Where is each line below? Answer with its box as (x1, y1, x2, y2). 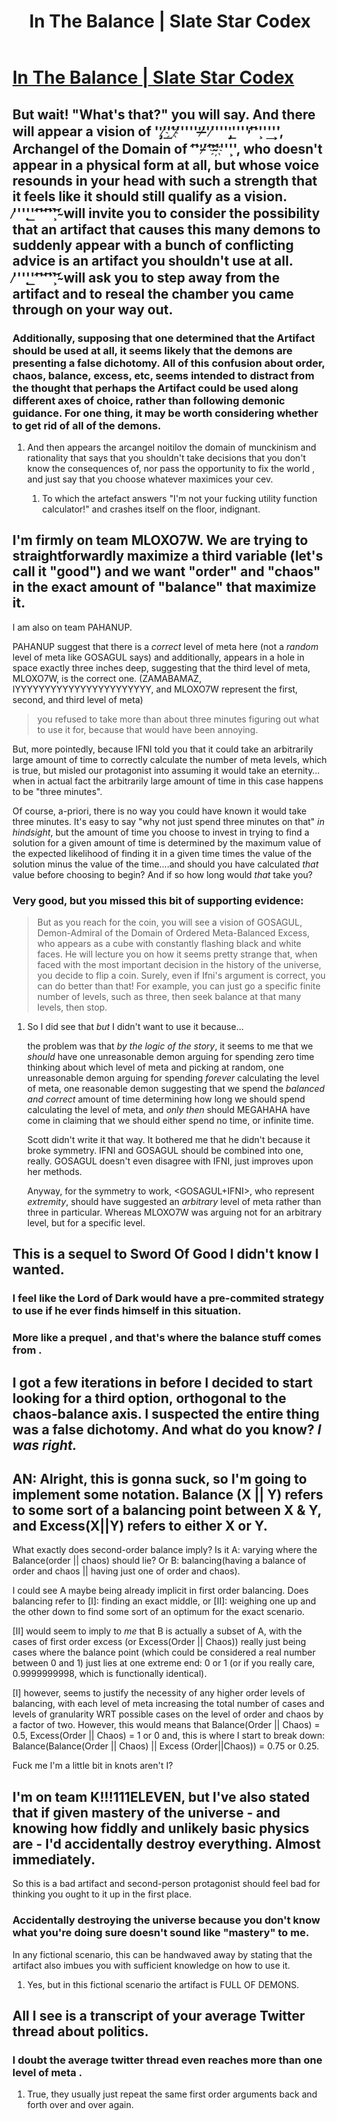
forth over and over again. (26, 2099, 135, 2111)
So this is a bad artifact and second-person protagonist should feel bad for (12, 1878, 321, 1890)
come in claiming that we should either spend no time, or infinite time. (26, 1114, 315, 1126)
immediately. (12, 1851, 96, 1868)
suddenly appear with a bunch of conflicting (12, 236, 295, 254)
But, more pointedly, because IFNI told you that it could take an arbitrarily (12, 743, 314, 755)
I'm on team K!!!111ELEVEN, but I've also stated (12, 1788, 310, 1805)
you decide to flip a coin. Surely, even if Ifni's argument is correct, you (36, 969, 327, 981)
